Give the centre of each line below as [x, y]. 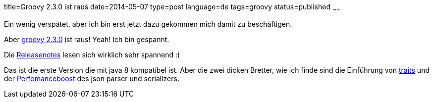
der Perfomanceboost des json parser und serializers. [92, 78]
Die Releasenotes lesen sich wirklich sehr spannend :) [92, 54]
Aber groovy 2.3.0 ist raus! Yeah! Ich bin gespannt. [87, 39]
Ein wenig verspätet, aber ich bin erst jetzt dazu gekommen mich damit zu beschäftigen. [148, 24]
